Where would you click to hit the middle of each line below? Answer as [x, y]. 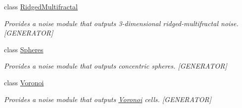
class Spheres [24, 49]
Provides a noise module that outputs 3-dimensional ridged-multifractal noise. [121, 23]
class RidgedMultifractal [41, 6]
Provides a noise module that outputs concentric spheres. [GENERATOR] [116, 66]
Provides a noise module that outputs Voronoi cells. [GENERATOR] [108, 99]
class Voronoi [24, 82]
